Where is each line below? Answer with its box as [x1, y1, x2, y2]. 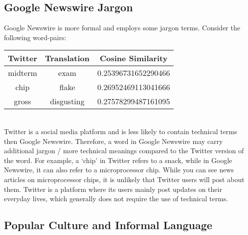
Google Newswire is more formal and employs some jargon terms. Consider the [4, 23, 240, 33]
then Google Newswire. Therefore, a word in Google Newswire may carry [4, 136, 223, 146]
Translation [45, 52, 90, 64]
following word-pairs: [4, 32, 67, 42]
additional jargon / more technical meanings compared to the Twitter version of [4, 145, 244, 156]
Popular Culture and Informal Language [4, 217, 212, 233]
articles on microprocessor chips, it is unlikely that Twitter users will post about [4, 174, 245, 184]
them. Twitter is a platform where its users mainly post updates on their [4, 184, 222, 194]
